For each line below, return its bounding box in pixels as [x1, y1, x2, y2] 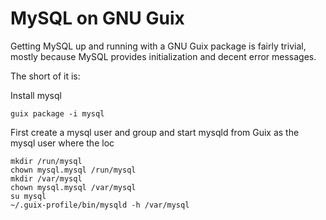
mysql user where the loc [10, 137, 115, 149]
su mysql [10, 191, 47, 201]
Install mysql [10, 89, 62, 101]
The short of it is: [10, 70, 81, 82]
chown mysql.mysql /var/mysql [10, 182, 137, 192]
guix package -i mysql [10, 108, 105, 119]
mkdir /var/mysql [10, 173, 83, 184]
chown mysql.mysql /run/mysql [10, 165, 137, 175]
